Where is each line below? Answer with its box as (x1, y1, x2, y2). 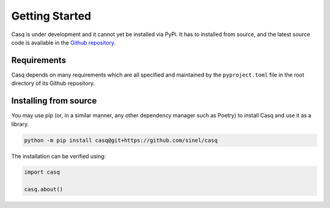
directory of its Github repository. (11, 80, 95, 87)
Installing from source (11, 95, 97, 106)
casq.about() (24, 186, 64, 193)
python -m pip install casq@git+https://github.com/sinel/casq (24, 136, 218, 144)
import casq (24, 169, 61, 176)
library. (11, 120, 29, 128)
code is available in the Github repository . (11, 39, 116, 46)
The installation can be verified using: (11, 152, 106, 160)
